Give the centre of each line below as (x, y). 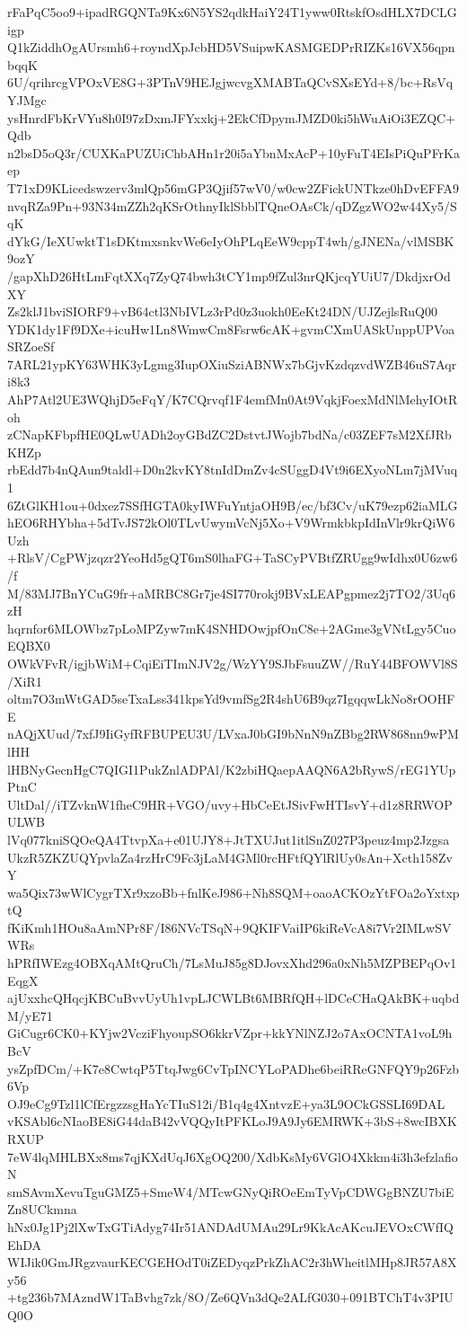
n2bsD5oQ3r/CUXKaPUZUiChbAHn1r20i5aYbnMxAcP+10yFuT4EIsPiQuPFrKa (233, 152)
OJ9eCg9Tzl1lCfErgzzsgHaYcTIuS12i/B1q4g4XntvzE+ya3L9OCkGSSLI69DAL (226, 1103)
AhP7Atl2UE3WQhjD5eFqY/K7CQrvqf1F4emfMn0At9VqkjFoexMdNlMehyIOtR (233, 399)
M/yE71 (30, 1015)
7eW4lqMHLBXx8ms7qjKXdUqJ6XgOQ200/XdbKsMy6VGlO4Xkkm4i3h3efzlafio (233, 1156)
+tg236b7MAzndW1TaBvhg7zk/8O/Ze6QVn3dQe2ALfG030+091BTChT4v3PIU (230, 1297)
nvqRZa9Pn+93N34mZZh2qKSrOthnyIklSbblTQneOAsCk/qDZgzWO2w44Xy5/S (232, 205)
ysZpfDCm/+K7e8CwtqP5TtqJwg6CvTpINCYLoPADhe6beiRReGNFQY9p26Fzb (233, 1068)
